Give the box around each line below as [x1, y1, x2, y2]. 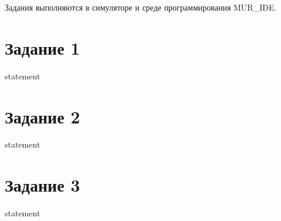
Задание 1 [5, 35, 80, 59]
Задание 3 [5, 173, 80, 197]
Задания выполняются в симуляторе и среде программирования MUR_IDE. [5, 1, 277, 13]
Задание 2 [5, 104, 80, 128]
